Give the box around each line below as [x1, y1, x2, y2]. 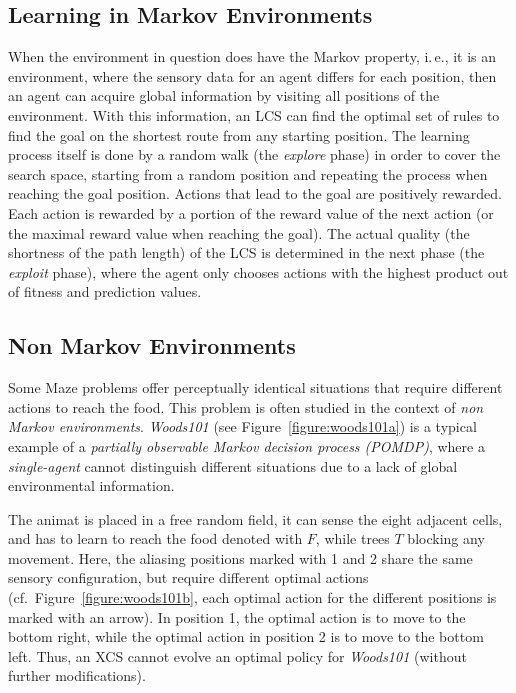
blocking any [407, 528, 485, 549]
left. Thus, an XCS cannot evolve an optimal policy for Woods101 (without [8, 645, 467, 666]
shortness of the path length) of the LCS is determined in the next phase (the [8, 242, 485, 263]
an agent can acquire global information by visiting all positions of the [8, 85, 440, 106]
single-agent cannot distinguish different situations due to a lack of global [8, 455, 458, 476]
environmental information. [8, 475, 175, 496]
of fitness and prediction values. [8, 281, 202, 302]
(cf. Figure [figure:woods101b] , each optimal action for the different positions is [8, 587, 497, 608]
